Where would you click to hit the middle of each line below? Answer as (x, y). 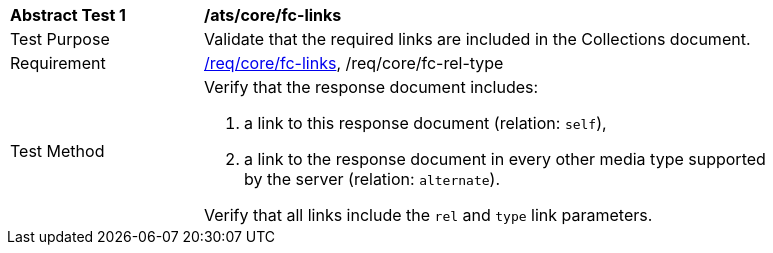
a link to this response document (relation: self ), (425, 123)
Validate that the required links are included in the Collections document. (477, 39)
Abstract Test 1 (68, 15)
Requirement (58, 63)
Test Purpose (60, 39)
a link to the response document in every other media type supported (505, 159)
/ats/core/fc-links (273, 15)
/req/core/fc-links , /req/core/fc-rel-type (354, 63)
